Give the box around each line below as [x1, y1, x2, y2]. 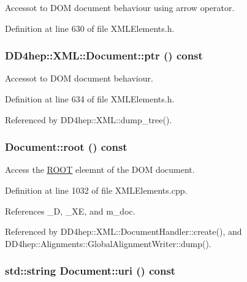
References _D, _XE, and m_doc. [5, 204, 135, 217]
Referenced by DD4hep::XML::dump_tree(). [5, 113, 172, 126]
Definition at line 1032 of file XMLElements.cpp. [5, 184, 188, 196]
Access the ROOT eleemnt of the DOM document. [5, 163, 195, 176]
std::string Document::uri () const [5, 263, 176, 278]
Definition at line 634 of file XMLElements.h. [5, 93, 175, 105]
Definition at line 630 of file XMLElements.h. [5, 21, 175, 34]
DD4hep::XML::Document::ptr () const [5, 48, 203, 63]
